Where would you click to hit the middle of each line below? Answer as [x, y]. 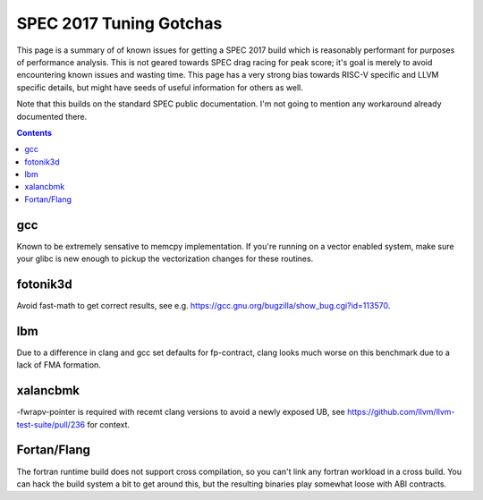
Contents [34, 132]
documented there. [52, 116]
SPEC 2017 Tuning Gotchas [119, 23]
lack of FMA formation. [59, 365]
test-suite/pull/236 [51, 424]
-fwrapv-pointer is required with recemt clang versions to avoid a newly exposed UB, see [181, 412]
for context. [108, 424]
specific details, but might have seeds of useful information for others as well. [160, 87]
